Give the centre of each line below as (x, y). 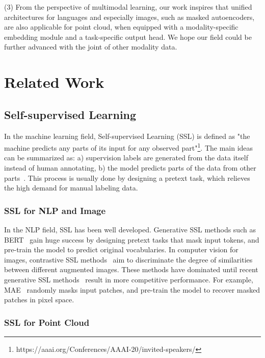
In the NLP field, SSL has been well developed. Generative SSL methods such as (130, 229)
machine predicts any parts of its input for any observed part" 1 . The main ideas (129, 147)
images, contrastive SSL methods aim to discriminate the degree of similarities (128, 259)
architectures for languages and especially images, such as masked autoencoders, (129, 17)
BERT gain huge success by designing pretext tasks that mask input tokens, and (132, 239)
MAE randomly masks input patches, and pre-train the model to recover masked (132, 289)
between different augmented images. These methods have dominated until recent (131, 269)
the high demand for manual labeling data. (71, 188)
